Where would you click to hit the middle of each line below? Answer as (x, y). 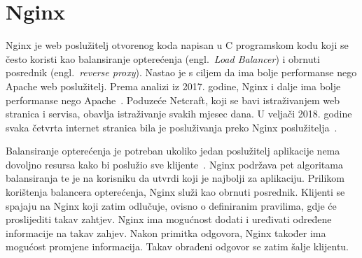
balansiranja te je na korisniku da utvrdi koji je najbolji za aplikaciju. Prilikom (175, 178)
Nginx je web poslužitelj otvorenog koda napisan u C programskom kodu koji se (177, 45)
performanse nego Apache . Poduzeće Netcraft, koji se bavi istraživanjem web (173, 100)
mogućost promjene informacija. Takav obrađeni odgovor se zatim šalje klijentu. (177, 246)
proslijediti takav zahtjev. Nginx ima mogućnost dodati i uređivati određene (169, 219)
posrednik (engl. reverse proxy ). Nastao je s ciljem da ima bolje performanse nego (181, 72)
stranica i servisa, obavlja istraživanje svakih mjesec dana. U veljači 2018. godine (179, 114)
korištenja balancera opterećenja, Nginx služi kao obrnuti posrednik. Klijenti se (175, 192)
